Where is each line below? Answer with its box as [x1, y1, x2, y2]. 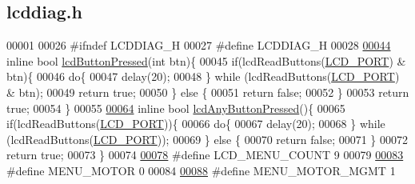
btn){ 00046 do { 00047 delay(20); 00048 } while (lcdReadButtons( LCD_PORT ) [6, 68, 400, 85]
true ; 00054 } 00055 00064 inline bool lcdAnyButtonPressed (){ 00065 [6, 99, 345, 116]
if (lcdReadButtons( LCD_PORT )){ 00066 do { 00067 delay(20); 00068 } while [6, 115, 385, 132]
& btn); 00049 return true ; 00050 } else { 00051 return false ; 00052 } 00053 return [6, 83, 409, 100]
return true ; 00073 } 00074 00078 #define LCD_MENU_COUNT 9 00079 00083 [6, 146, 404, 163]
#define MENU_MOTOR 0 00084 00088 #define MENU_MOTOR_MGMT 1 [6, 162, 396, 178]
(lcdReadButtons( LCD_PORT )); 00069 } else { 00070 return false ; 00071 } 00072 [6, 130, 409, 147]
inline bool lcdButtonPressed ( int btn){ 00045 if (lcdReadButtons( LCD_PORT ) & [6, 52, 406, 69]
